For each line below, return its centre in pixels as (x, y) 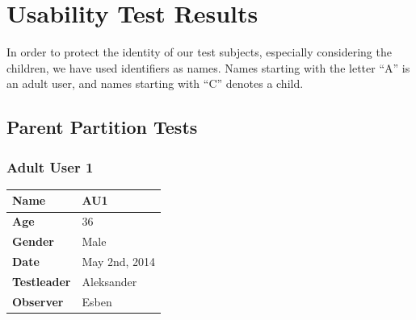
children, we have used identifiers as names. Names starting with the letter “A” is (208, 67)
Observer (38, 301)
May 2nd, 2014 (119, 261)
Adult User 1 (50, 166)
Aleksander (109, 281)
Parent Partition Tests (102, 127)
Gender (33, 241)
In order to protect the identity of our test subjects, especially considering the (199, 52)
